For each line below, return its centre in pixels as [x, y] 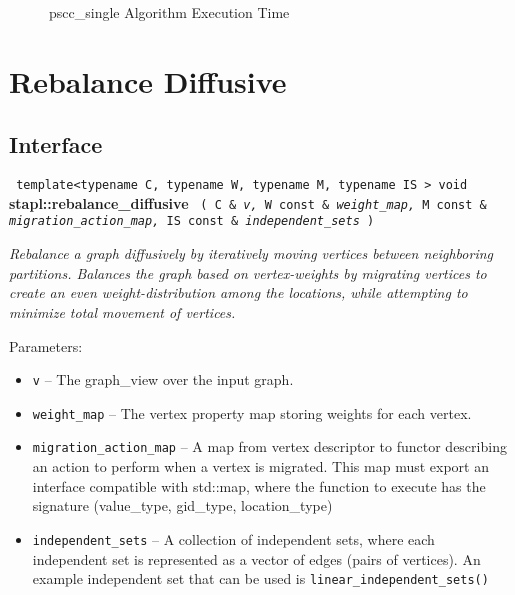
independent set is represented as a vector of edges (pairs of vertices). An [256, 558]
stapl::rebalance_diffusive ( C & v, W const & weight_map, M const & [248, 202]
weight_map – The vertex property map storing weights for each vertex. [252, 412]
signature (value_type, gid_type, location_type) [182, 505]
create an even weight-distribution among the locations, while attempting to [238, 292]
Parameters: [46, 345]
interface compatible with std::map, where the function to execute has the [259, 485]
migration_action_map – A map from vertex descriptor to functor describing [269, 446]
